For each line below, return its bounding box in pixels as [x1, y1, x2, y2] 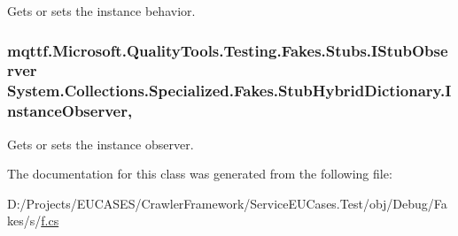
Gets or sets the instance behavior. [7, 2, 196, 19]
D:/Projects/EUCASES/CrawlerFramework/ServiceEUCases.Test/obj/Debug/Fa [7, 194, 447, 212]
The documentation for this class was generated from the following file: [7, 164, 392, 183]
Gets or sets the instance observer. [7, 134, 194, 153]
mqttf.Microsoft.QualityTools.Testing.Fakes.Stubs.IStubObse [7, 39, 448, 61]
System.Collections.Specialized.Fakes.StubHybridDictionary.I [7, 80, 452, 102]
